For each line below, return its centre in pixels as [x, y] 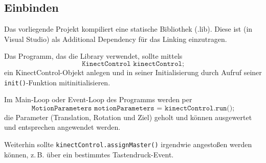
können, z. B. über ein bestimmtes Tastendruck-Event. [89, 154]
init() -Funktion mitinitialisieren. [57, 82]
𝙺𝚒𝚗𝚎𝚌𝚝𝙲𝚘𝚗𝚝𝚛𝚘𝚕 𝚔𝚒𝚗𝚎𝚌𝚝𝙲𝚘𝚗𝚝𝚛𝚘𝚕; [133, 64]
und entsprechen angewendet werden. [62, 127]
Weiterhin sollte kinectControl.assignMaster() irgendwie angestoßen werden [128, 144]
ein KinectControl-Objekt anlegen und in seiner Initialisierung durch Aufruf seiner [133, 72]
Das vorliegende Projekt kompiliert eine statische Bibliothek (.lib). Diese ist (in [128, 29]
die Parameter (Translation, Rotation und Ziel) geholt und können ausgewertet [128, 117]
